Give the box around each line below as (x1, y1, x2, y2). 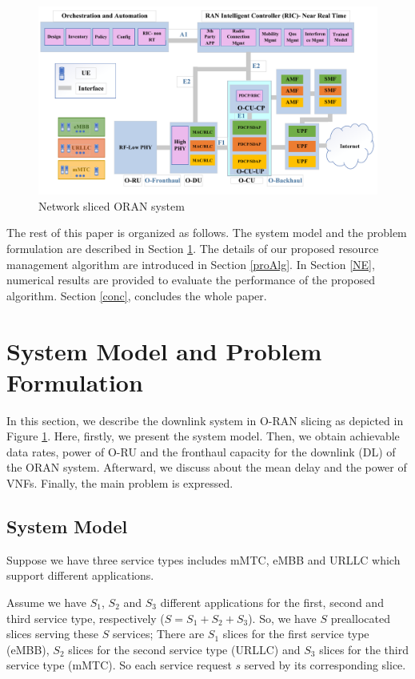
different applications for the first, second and (160, 594, 384, 611)
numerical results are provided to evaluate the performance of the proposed (6, 271, 375, 288)
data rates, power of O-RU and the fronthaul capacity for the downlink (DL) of (6, 443, 396, 460)
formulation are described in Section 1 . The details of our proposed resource (6, 239, 379, 256)
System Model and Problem (6, 334, 322, 367)
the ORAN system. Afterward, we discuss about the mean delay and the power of (6, 459, 407, 476)
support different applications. (6, 567, 154, 584)
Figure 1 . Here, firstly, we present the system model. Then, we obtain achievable (6, 428, 400, 444)
